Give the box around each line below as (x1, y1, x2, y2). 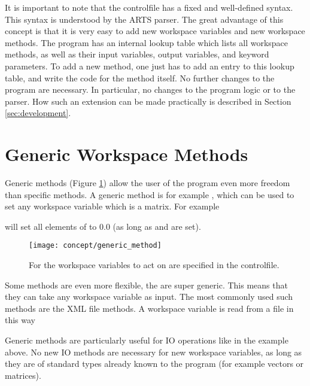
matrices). (5, 369, 41, 381)
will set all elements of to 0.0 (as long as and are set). (5, 220, 201, 232)
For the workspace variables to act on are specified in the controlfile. (29, 259, 279, 271)
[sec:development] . (5, 107, 71, 119)
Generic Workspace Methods (5, 142, 248, 166)
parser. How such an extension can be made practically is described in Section (5, 95, 291, 107)
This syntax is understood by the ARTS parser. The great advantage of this (5, 13, 284, 25)
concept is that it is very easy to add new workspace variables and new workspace (5, 25, 305, 37)
